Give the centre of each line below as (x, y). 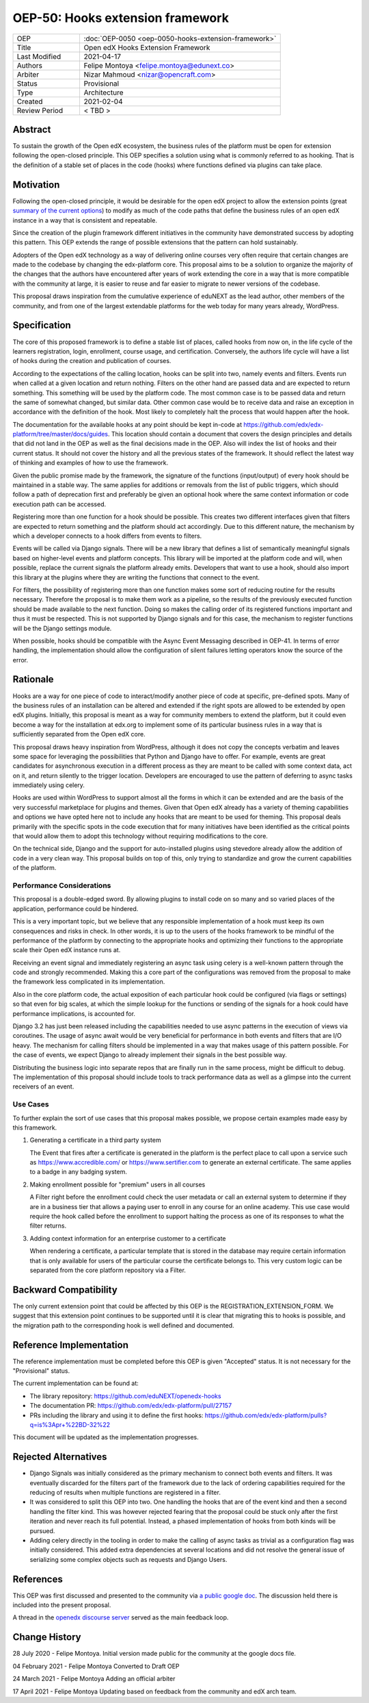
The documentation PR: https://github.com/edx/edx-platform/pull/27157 (131, 1406)
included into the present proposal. (62, 1605)
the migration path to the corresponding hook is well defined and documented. (124, 1325)
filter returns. (48, 1226)
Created (30, 101)
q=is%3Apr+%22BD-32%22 (70, 1424)
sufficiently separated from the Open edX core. (79, 734)
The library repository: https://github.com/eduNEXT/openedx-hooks (125, 1396)
